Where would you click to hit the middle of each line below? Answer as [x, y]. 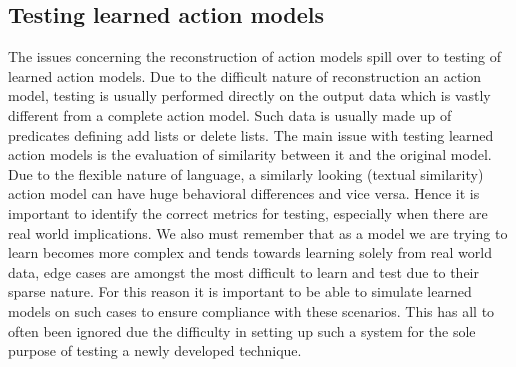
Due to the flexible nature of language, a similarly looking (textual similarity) [246, 173]
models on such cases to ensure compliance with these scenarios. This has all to [251, 310]
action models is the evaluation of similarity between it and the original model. [250, 154]
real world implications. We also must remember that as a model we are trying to [258, 232]
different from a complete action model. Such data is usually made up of [230, 114]
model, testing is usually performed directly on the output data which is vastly [249, 95]
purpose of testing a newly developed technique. [155, 350]
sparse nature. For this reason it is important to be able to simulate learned [240, 291]
